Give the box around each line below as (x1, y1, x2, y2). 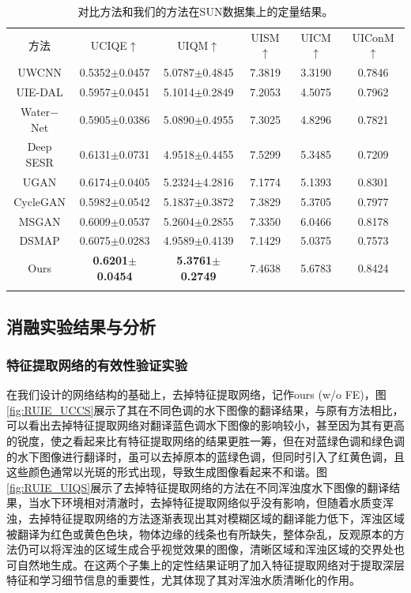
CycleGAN (13, 193, 66, 209)
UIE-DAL (16, 84, 63, 100)
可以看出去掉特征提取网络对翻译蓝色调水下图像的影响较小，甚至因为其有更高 (6, 417, 405, 433)
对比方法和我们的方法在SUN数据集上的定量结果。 (77, 3, 334, 19)
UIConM (352, 28, 394, 45)
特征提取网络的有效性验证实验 (6, 355, 188, 374)
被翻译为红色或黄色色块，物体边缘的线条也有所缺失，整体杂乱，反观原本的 (6, 525, 394, 542)
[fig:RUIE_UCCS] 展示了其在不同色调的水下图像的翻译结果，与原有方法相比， (6, 401, 404, 418)
